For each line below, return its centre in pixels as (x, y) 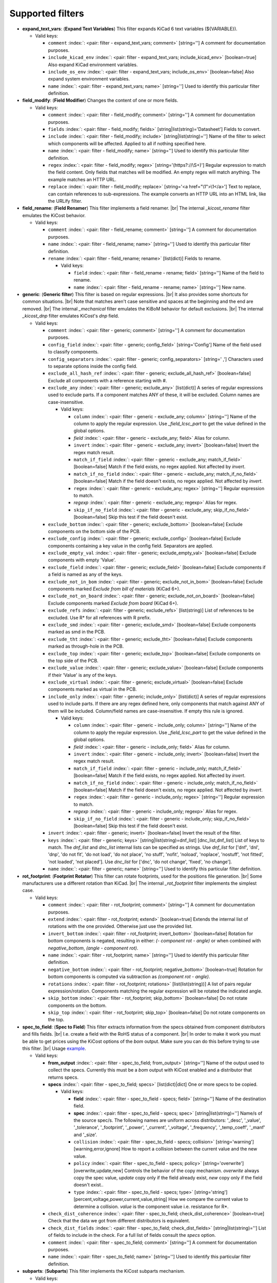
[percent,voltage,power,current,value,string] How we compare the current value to (161, 1199)
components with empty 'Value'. (82, 560)
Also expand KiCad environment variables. (93, 65)
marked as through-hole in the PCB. (86, 646)
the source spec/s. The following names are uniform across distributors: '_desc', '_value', (167, 1120)
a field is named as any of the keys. (85, 574)
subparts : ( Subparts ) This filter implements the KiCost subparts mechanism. (104, 1271)
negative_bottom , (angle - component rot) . (93, 948)
